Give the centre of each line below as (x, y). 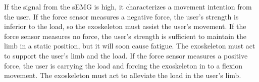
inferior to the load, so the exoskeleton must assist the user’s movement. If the (125, 26)
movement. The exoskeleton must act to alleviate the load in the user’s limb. (123, 75)
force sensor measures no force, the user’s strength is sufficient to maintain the (125, 36)
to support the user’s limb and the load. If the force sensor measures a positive (126, 55)
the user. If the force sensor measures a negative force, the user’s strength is (121, 16)
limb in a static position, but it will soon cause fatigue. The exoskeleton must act (130, 46)
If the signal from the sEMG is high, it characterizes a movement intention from (128, 6)
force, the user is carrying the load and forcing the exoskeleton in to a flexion (123, 65)
